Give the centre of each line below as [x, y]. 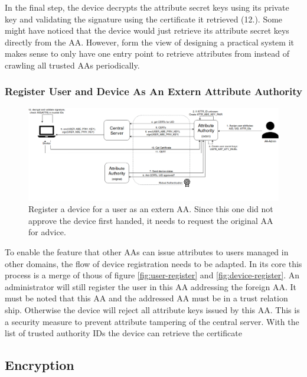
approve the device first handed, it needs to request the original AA [151, 220]
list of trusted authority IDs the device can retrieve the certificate [123, 333]
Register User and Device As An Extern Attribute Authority [154, 91]
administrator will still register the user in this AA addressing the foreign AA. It [151, 286]
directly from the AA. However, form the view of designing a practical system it [149, 42]
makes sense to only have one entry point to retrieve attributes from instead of [147, 53]
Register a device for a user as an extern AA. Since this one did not [151, 209]
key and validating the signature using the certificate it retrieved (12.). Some [144, 19]
